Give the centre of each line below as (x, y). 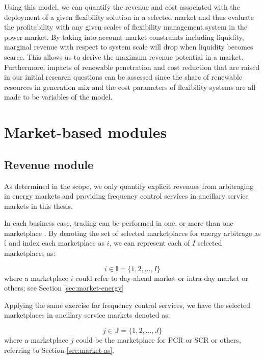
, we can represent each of (150, 243)
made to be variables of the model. (58, 97)
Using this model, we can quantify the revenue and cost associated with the (122, 7)
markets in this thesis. (38, 206)
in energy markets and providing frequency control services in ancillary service (126, 196)
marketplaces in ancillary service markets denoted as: (87, 315)
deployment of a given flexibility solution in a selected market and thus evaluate (129, 17)
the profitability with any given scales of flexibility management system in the (126, 27)
